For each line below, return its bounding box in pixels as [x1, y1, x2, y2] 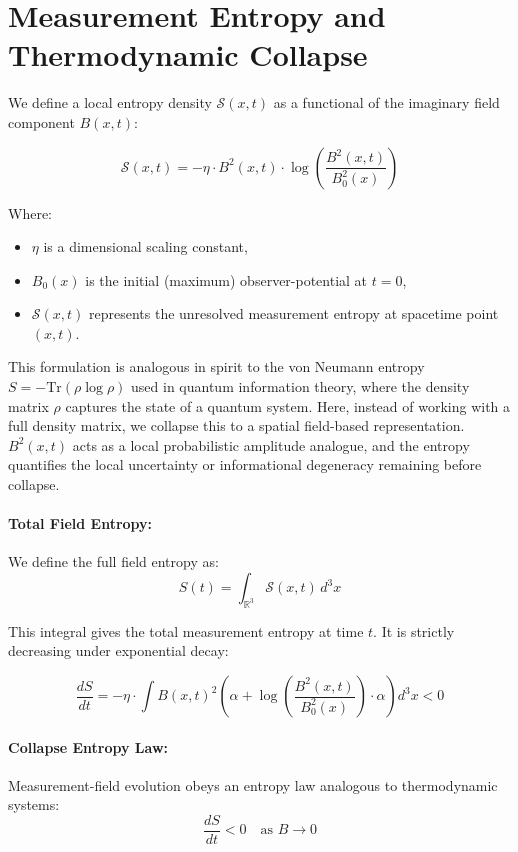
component [8, 111, 75, 132]
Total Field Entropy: [8, 513, 153, 534]
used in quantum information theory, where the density [131, 376, 470, 397]
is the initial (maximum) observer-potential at [85, 269, 368, 290]
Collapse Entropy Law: [8, 736, 169, 757]
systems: [8, 794, 60, 815]
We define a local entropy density [8, 92, 212, 113]
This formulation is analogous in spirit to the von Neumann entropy [8, 356, 425, 377]
